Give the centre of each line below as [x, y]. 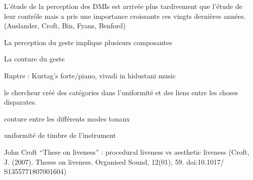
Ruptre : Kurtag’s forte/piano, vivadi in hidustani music [90, 75]
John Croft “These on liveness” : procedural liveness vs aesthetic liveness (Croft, [127, 151]
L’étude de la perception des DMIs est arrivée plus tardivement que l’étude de [123, 6]
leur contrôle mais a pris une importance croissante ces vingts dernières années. [125, 16]
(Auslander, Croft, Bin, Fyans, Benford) [65, 26]
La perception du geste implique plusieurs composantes [88, 42]
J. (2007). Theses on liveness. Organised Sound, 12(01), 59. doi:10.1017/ [114, 161]
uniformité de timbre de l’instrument [60, 135]
